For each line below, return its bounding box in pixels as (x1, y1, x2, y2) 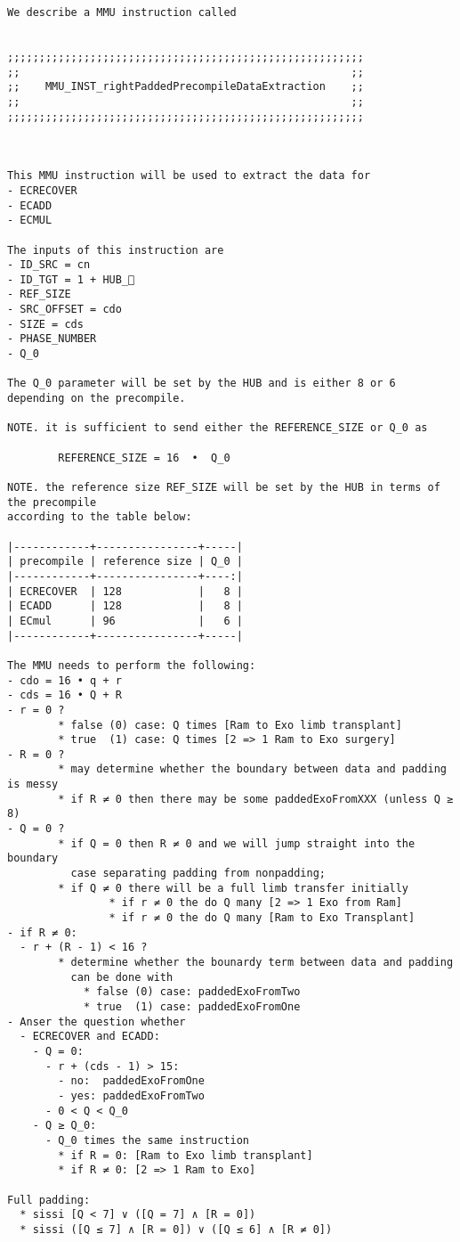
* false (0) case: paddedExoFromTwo (83, 985, 301, 999)
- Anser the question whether (7, 1015, 186, 1028)
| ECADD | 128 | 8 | (7, 600, 243, 613)
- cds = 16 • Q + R (7, 689, 122, 702)
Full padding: (7, 1193, 91, 1206)
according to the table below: (7, 511, 192, 524)
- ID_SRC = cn (7, 258, 91, 272)
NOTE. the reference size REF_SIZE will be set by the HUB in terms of (7, 481, 440, 494)
